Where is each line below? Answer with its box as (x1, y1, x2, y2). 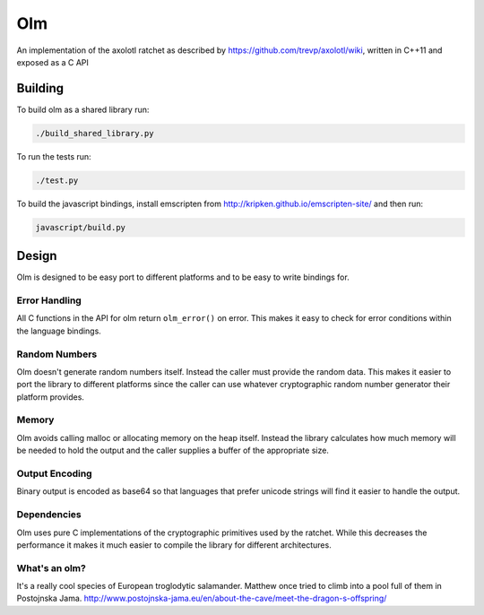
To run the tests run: (16, 151, 91, 161)
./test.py (35, 175, 79, 186)
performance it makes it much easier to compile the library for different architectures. (16, 539, 332, 550)
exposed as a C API (16, 56, 90, 67)
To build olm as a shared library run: (16, 104, 150, 115)
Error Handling (16, 294, 82, 307)
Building (16, 81, 65, 96)
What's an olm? (16, 561, 87, 574)
